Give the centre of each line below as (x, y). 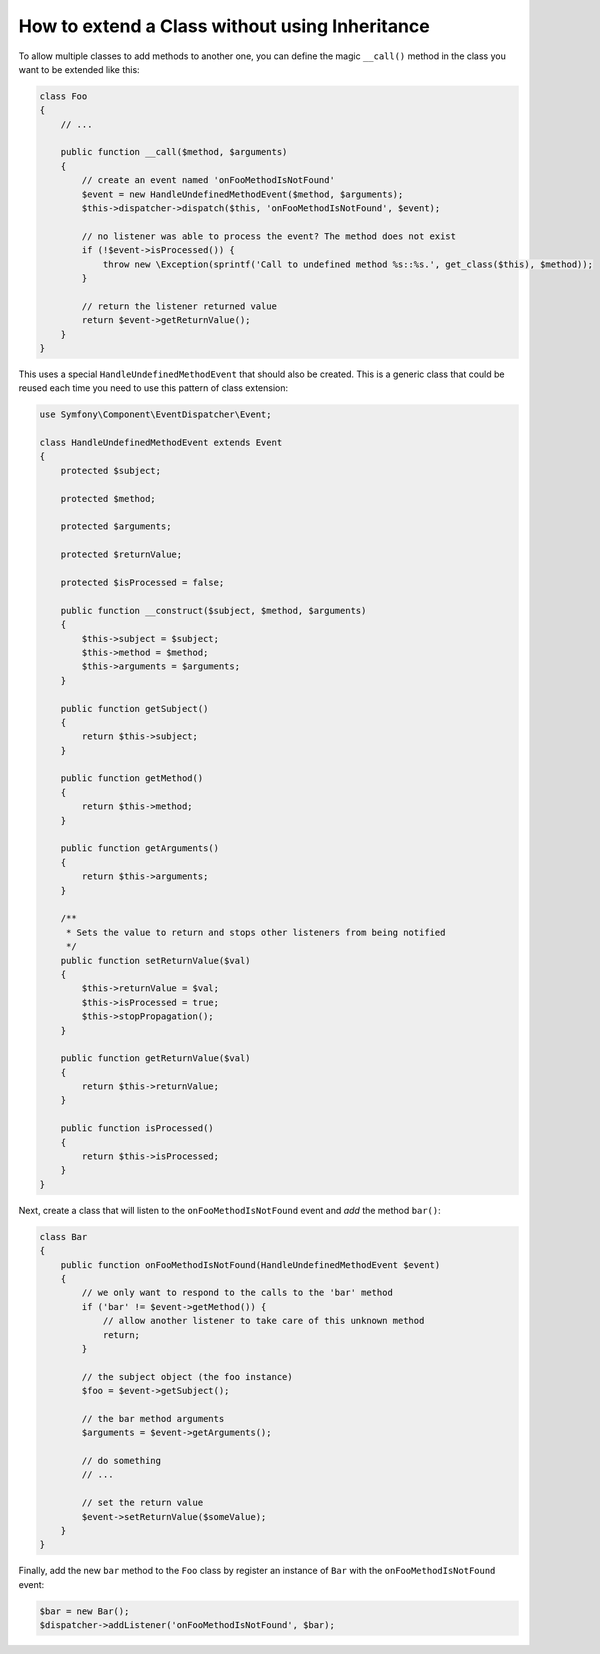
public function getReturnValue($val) (155, 1058)
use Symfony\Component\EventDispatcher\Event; (155, 414)
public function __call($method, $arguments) (174, 152)
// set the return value (142, 1503)
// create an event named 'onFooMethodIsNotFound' (208, 180)
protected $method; (108, 498)
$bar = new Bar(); (84, 1611)
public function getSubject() (134, 708)
